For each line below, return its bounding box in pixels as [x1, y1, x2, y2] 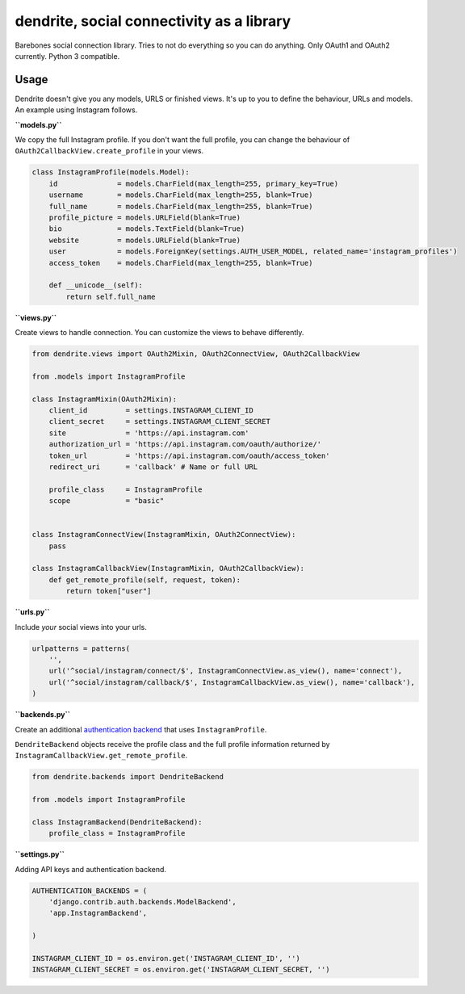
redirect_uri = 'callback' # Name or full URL [48, 462, 258, 472]
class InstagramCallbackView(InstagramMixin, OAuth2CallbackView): [31, 564, 305, 573]
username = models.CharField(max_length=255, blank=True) [48, 191, 313, 199]
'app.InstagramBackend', [48, 908, 148, 918]
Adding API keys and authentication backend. [15, 864, 167, 874]
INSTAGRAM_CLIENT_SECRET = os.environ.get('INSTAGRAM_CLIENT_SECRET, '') [31, 965, 330, 975]
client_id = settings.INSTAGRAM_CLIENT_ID [48, 406, 253, 415]
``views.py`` [15, 312, 57, 322]
